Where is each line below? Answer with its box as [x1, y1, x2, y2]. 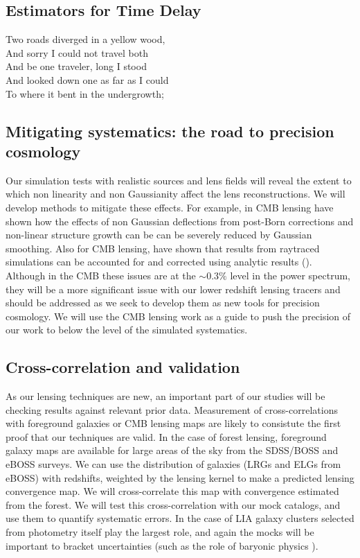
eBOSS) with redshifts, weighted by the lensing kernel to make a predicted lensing [6, 470, 354, 485]
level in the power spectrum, [230, 268, 350, 282]
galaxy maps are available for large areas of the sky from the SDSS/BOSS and [6, 443, 339, 457]
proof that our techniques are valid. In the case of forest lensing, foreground [6, 429, 327, 444]
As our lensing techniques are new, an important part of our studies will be [6, 389, 325, 403]
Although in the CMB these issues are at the [6, 268, 196, 282]
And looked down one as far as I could [6, 72, 169, 87]
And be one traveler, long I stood [6, 59, 147, 73]
